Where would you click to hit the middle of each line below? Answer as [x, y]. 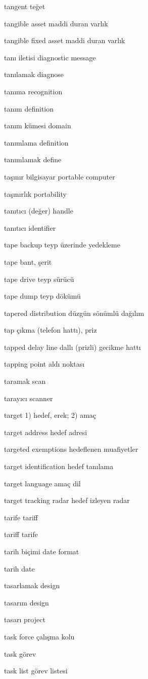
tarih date [19, 568]
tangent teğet [25, 6]
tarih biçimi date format [42, 551]
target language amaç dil [42, 483]
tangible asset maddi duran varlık [56, 23]
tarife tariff [21, 517]
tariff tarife [21, 534]
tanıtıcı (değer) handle [39, 211]
